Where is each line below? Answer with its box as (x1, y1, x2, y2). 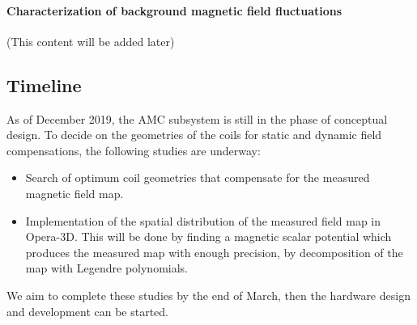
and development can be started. (6, 302, 169, 319)
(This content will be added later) (6, 32, 175, 49)
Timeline (6, 72, 82, 97)
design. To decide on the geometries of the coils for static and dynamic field (6, 126, 382, 143)
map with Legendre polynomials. (25, 260, 189, 276)
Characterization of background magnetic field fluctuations (6, 2, 343, 19)
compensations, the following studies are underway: (6, 141, 261, 158)
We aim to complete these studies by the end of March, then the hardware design (6, 286, 411, 303)
